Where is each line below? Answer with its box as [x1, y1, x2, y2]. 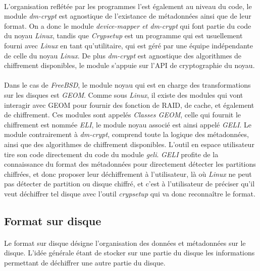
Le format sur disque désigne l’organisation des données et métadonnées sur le [4, 237, 246, 248]
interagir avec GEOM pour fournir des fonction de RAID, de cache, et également [4, 99, 254, 110]
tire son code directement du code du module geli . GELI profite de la [4, 149, 219, 159]
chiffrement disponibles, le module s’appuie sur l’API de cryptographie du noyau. [4, 60, 255, 71]
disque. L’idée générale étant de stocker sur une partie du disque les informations [4, 247, 255, 258]
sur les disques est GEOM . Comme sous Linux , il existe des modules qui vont [4, 89, 243, 100]
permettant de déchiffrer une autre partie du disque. [4, 257, 166, 268]
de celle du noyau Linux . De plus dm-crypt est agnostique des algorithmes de [4, 50, 242, 60]
